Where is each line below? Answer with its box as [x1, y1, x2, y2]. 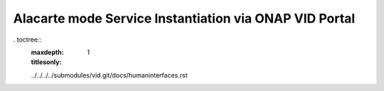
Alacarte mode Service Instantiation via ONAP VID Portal [13, 11, 356, 26]
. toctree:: [13, 35, 42, 44]
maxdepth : [31, 48, 64, 56]
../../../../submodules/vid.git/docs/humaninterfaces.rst [31, 71, 188, 79]
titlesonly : [31, 58, 62, 66]
